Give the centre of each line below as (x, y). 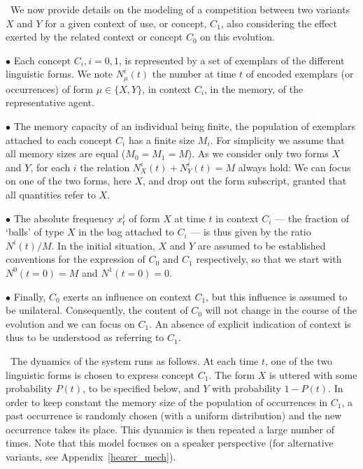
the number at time (194, 74)
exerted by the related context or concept (94, 37)
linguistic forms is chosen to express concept (100, 374)
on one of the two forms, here (69, 181)
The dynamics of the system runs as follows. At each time (134, 360)
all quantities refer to (51, 194)
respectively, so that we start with (269, 259)
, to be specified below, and (141, 388)
